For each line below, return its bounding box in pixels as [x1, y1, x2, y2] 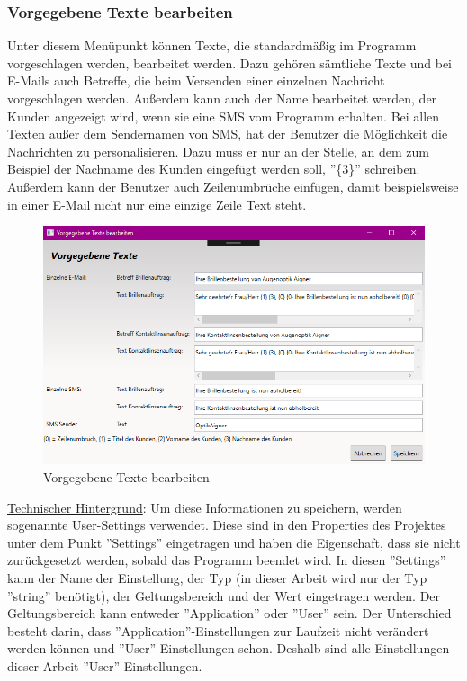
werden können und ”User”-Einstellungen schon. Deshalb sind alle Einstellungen [7, 639, 450, 658]
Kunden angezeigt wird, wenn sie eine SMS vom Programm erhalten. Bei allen [7, 106, 440, 125]
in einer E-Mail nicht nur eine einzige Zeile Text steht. [7, 194, 307, 213]
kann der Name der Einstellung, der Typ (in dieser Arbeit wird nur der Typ [7, 568, 427, 587]
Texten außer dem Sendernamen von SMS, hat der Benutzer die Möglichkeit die [7, 124, 448, 143]
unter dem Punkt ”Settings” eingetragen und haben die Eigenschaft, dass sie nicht [7, 533, 461, 551]
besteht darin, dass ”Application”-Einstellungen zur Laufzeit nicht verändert [7, 621, 429, 640]
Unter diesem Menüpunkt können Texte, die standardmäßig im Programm [7, 36, 417, 55]
